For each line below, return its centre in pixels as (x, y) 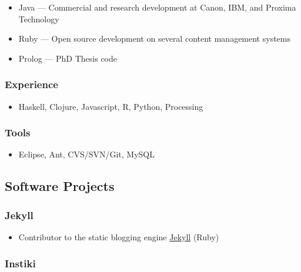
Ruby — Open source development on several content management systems (154, 38)
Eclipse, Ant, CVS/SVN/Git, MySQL (87, 154)
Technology (39, 19)
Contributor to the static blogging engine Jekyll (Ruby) (119, 237)
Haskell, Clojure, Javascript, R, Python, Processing (111, 106)
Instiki (20, 263)
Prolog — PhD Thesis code (68, 58)
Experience (31, 84)
